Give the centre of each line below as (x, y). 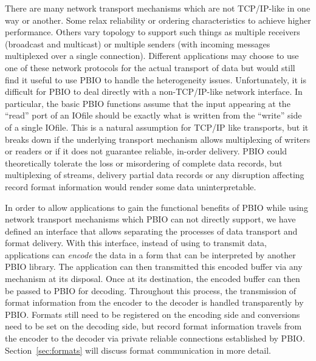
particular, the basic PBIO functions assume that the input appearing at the (148, 103)
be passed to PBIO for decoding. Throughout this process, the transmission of (151, 290)
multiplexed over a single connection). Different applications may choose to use (152, 56)
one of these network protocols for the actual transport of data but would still (150, 67)
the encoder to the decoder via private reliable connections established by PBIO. (155, 338)
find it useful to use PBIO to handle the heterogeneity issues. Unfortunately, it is (156, 79)
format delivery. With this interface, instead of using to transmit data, (136, 243)
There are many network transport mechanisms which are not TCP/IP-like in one (158, 8)
